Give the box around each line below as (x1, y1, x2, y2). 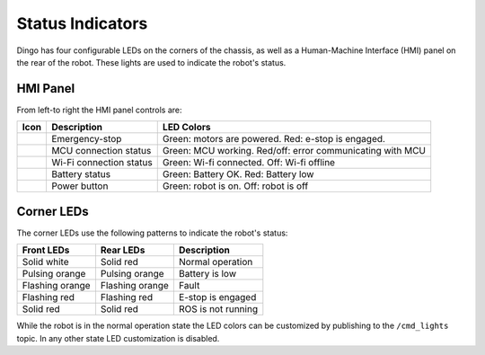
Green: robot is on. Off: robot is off (162, 180, 309, 192)
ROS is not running (178, 303, 259, 315)
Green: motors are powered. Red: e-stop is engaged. (162, 133, 386, 146)
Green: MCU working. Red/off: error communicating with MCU (162, 145, 427, 157)
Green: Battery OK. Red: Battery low (162, 168, 314, 181)
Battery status (50, 168, 111, 181)
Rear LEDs (100, 244, 145, 256)
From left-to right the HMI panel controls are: (16, 104, 182, 115)
